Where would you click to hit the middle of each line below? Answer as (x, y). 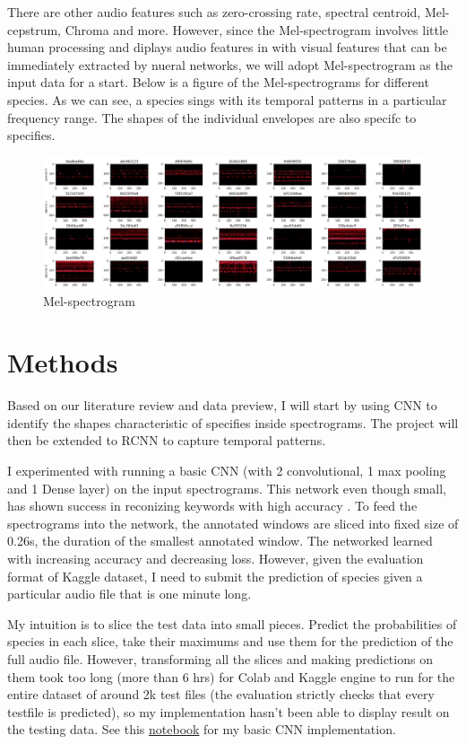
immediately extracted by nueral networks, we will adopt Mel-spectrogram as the (230, 64)
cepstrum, (35, 29)
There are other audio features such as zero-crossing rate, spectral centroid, (214, 12)
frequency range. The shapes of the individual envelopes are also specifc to (212, 117)
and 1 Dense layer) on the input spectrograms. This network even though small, (227, 488)
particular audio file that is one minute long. (129, 594)
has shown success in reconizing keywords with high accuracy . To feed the (212, 506)
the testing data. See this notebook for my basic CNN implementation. (202, 729)
